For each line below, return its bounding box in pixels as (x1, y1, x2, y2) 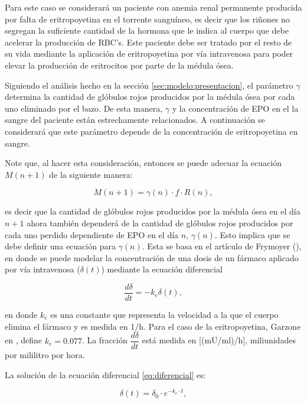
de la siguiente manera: (49, 168, 133, 180)
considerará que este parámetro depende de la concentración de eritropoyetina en (5, 125, 298, 137)
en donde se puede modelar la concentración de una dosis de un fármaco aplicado (5, 251, 299, 264)
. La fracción (81, 334, 128, 346)
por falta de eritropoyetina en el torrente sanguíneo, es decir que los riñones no (5, 12, 290, 25)
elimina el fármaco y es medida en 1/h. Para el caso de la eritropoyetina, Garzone (5, 320, 301, 332)
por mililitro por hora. (5, 349, 85, 361)
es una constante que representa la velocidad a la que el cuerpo (50, 308, 279, 320)
